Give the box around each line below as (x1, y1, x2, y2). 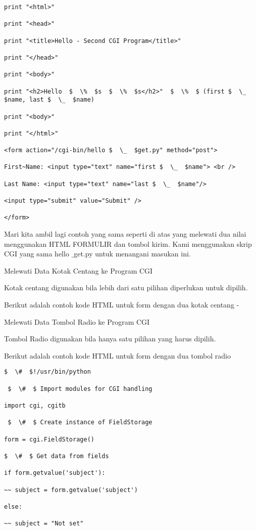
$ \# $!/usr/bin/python (4, 368, 91, 376)
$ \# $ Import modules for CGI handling (8, 385, 152, 392)
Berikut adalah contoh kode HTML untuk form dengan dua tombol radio (4, 350, 231, 361)
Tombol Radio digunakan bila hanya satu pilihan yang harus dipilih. (4, 333, 216, 344)
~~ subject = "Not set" (4, 520, 84, 527)
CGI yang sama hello (4, 248, 69, 259)
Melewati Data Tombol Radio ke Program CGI (4, 316, 150, 327)
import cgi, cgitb (4, 402, 66, 410)
